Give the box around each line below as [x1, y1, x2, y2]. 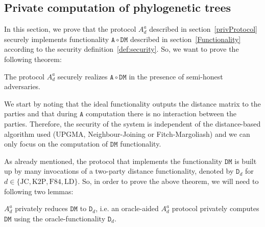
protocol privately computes [172, 203, 259, 214]
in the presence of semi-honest [129, 71, 223, 81]
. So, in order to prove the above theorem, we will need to [78, 175, 259, 186]
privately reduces [15, 203, 68, 214]
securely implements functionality [4, 33, 109, 44]
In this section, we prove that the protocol [4, 24, 136, 34]
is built [234, 155, 257, 166]
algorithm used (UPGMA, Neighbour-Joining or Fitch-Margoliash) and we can [4, 128, 250, 139]
